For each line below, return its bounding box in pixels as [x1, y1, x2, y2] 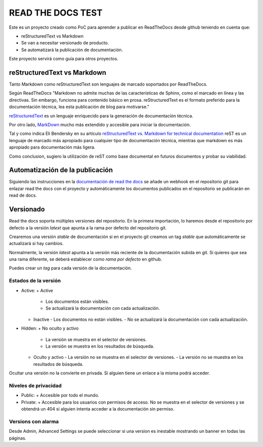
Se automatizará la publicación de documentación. [21, 47, 123, 53]
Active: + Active [21, 287, 53, 293]
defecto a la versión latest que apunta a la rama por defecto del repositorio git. [9, 224, 167, 231]
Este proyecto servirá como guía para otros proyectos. [9, 56, 119, 62]
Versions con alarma [9, 418, 59, 425]
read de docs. [9, 192, 37, 198]
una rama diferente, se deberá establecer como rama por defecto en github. [9, 256, 163, 262]
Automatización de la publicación [9, 166, 113, 174]
